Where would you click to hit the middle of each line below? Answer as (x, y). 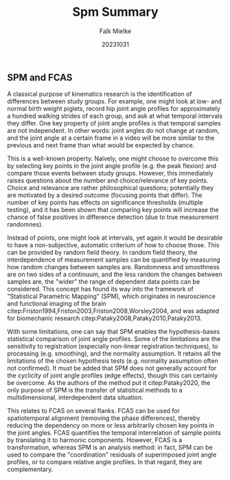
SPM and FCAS (40, 77)
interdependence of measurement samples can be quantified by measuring (114, 260)
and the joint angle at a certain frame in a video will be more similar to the (111, 138)
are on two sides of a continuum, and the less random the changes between (115, 274)
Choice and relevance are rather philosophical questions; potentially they (111, 188)
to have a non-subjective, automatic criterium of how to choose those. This (113, 245)
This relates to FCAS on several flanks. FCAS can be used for (94, 411)
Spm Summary (115, 12)
